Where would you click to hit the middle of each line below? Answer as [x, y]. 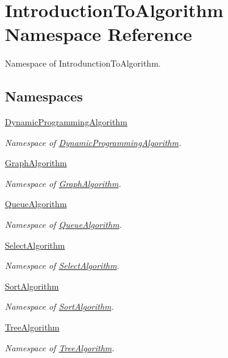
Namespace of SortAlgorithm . [59, 306]
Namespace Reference [98, 34]
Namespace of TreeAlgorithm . [60, 347]
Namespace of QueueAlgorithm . [63, 225]
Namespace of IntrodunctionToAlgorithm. [83, 63]
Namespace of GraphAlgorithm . [63, 183]
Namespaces [44, 96]
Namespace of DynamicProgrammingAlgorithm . [93, 142]
